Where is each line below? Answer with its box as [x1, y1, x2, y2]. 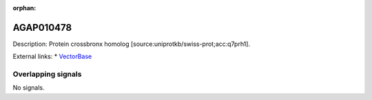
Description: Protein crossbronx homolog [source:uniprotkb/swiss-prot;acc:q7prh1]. [12, 40, 251, 48]
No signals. [12, 84, 45, 92]
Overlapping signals [12, 69, 82, 79]
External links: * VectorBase [12, 52, 92, 61]
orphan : [12, 4, 37, 12]
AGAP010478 [12, 21, 72, 34]
